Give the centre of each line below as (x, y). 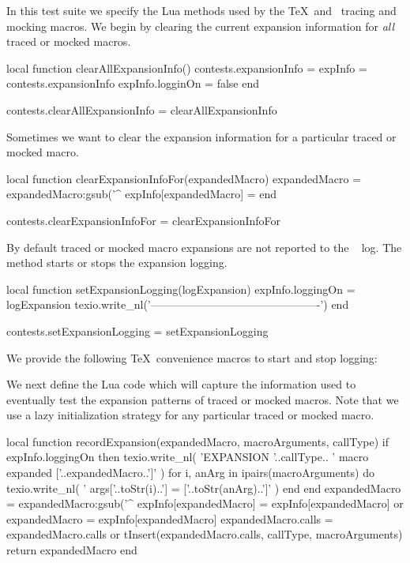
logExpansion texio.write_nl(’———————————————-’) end (178, 304)
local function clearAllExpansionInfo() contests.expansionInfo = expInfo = (187, 68)
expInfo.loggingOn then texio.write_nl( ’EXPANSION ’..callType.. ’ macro (188, 457)
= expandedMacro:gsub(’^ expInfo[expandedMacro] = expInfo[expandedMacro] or (205, 503)
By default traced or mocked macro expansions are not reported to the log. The (204, 247)
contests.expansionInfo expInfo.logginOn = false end (133, 83)
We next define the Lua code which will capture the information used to (181, 384)
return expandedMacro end (72, 550)
